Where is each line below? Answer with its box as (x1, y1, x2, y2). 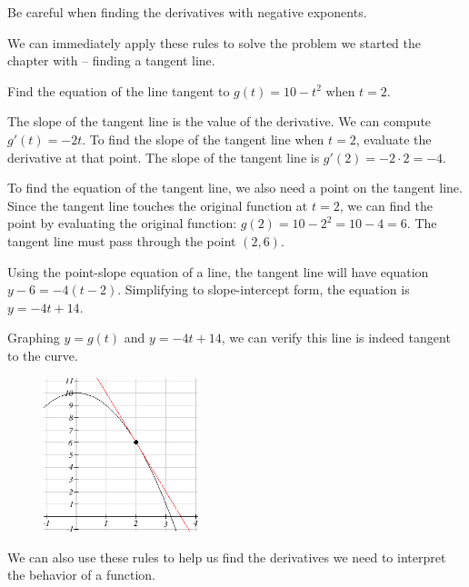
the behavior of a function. (7, 565, 156, 584)
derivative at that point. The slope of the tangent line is (7, 147, 320, 166)
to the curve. (7, 345, 78, 364)
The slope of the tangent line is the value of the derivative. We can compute (7, 112, 432, 131)
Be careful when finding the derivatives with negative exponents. (7, 3, 367, 21)
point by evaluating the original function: (7, 214, 237, 233)
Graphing (7, 328, 60, 347)
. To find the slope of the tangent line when (82, 129, 324, 148)
